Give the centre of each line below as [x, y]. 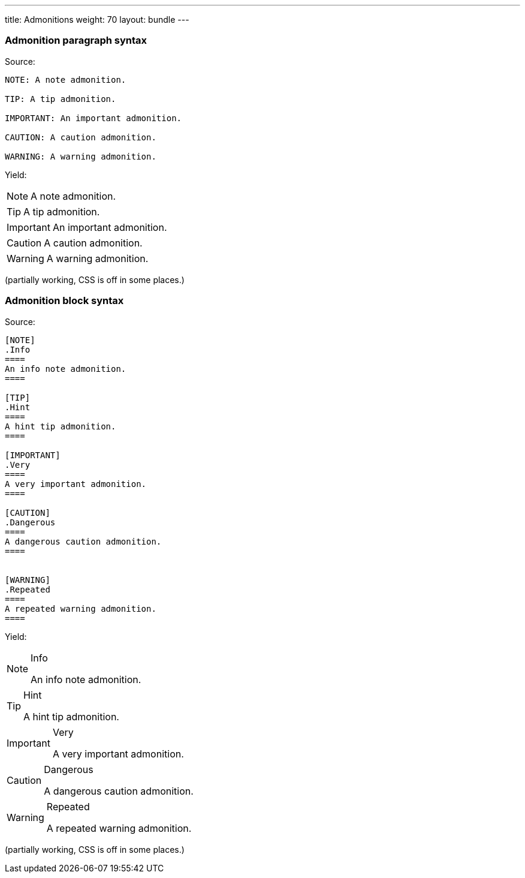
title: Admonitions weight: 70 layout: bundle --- [97, 19]
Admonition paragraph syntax [76, 40]
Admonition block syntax [64, 301]
